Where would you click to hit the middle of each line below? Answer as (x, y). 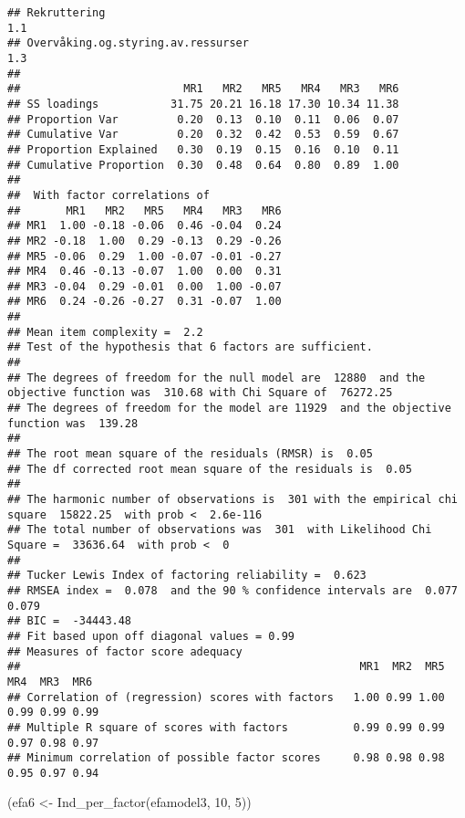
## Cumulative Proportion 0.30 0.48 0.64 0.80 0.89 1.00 (203, 165)
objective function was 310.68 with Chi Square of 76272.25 (200, 393)
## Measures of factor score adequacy (125, 651)
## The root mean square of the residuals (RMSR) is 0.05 (190, 454)
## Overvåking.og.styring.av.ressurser (128, 43)
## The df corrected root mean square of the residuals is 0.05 (210, 469)
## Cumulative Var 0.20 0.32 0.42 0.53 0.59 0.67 (203, 135)
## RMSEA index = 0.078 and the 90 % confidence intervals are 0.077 (232, 590)
